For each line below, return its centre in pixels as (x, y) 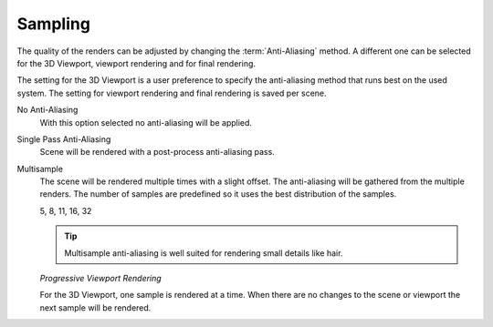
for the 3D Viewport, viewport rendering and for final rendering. (136, 63)
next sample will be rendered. (95, 307)
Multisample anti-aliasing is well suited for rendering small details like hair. (204, 253)
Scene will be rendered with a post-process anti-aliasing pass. (157, 152)
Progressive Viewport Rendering (100, 279)
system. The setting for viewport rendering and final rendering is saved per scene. (172, 93)
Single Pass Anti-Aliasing (64, 139)
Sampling (54, 24)
